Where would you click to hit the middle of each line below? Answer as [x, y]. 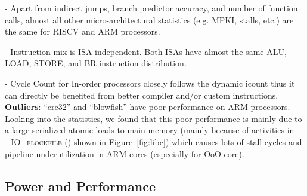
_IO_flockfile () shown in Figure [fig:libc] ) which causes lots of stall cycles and [153, 141]
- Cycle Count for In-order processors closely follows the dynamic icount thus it [150, 83]
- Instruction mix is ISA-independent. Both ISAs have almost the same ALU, [146, 51]
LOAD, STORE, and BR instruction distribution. [96, 63]
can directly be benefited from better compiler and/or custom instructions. [142, 95]
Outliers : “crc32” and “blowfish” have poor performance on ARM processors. [148, 107]
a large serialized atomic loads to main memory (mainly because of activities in [150, 130]
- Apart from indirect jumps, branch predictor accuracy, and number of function [151, 8]
